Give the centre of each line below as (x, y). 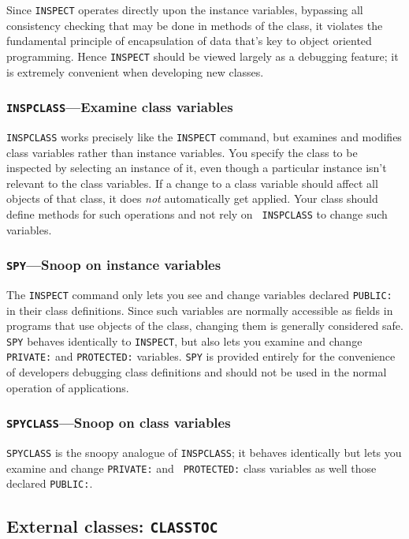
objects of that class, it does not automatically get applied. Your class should (192, 198)
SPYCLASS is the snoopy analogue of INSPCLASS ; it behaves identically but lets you (204, 453)
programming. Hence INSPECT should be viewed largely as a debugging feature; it (203, 56)
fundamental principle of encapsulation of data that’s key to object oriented (189, 41)
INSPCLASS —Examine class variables (120, 107)
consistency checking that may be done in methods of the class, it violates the (195, 25)
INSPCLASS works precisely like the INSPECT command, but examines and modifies (204, 136)
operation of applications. (68, 387)
